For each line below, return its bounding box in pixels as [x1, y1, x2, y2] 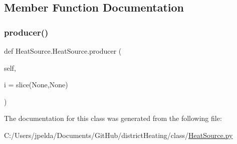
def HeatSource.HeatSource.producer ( [4, 46, 122, 56]
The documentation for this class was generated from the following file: [4, 113, 222, 123]
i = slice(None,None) [4, 79, 68, 90]
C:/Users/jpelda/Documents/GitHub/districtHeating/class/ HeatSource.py [4, 129, 233, 140]
